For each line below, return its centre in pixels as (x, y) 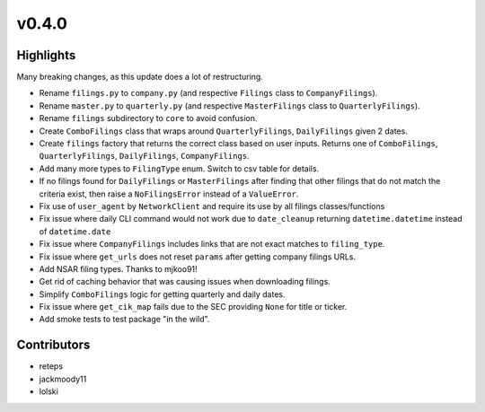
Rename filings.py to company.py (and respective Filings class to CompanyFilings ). (208, 93)
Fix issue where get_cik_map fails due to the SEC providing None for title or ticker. (193, 307)
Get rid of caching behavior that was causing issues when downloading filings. (185, 282)
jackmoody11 (63, 379)
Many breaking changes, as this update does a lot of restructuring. (140, 77)
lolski (48, 391)
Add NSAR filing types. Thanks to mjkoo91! (118, 268)
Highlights (46, 55)
